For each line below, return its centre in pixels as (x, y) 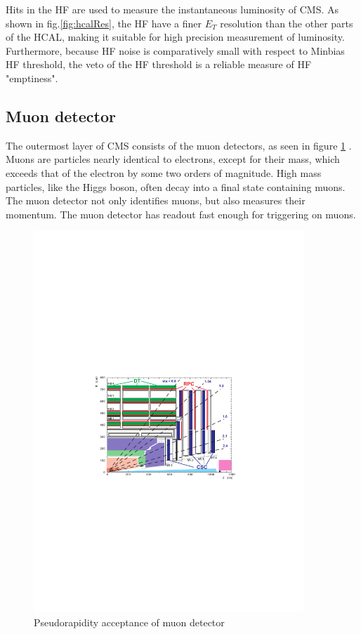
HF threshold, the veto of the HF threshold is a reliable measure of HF (159, 64)
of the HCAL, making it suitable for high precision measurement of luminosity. (175, 37)
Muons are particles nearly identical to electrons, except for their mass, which (173, 159)
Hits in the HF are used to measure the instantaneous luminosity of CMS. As (172, 9)
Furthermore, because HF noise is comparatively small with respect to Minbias (175, 50)
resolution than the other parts (287, 23)
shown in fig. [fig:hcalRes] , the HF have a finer (104, 23)
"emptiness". (32, 78)
